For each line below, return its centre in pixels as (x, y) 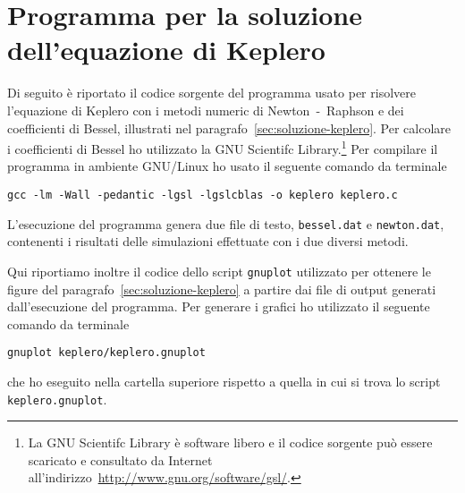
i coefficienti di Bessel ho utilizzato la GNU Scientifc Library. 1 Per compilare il (223, 147)
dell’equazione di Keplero (166, 50)
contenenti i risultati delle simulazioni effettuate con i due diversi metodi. (208, 241)
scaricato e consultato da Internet (120, 459)
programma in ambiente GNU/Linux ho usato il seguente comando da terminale (227, 166)
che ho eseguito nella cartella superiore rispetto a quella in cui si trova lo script (224, 381)
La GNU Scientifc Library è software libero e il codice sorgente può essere (230, 442)
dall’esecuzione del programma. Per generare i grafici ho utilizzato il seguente (219, 306)
